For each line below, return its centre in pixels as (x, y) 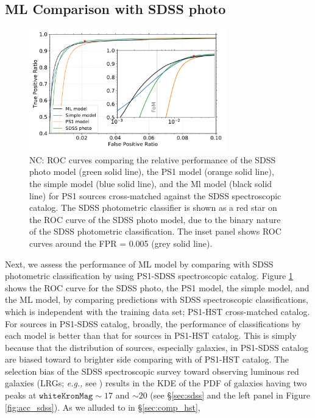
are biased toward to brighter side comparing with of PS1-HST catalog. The (147, 359)
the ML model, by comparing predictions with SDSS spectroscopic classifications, (157, 299)
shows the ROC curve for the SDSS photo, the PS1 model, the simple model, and (157, 287)
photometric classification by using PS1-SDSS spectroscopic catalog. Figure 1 (149, 276)
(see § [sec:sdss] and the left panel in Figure (230, 395)
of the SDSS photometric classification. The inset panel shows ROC (155, 231)
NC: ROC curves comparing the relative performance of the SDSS (153, 159)
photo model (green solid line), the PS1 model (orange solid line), (152, 172)
